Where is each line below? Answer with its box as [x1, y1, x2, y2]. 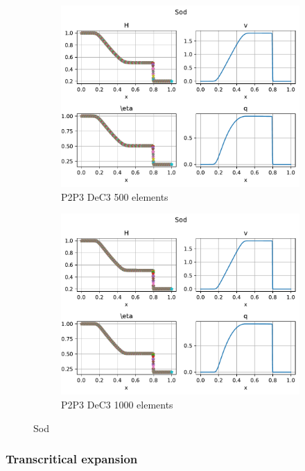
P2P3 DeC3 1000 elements [61, 397, 173, 411]
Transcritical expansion [6, 450, 138, 468]
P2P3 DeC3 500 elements [61, 189, 168, 204]
